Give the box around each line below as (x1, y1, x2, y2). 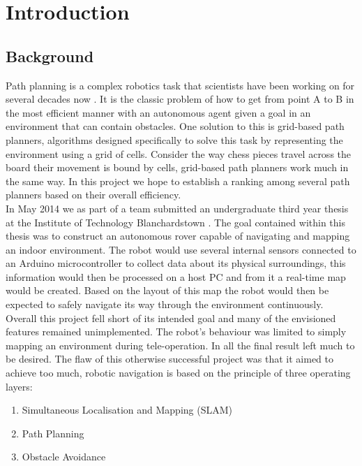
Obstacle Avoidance (22, 449, 106, 464)
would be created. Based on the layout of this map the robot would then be (6, 283, 329, 298)
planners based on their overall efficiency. (6, 187, 181, 202)
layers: (6, 379, 33, 393)
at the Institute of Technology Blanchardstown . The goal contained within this (6, 214, 345, 229)
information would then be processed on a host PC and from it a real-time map (6, 269, 346, 284)
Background (6, 45, 94, 66)
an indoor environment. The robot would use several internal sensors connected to (6, 242, 356, 256)
